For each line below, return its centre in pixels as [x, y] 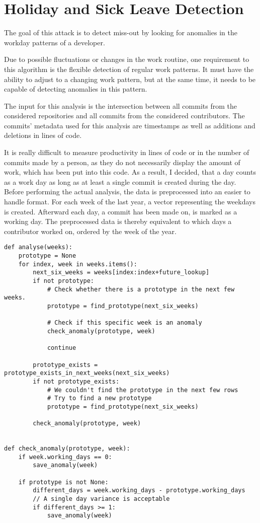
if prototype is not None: [63, 482]
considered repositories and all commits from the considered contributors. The [124, 116]
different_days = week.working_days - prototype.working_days [139, 491]
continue [62, 348]
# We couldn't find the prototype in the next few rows [143, 390]
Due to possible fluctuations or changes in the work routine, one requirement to [127, 59]
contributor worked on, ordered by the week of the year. [90, 231]
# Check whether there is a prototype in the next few [141, 289]
